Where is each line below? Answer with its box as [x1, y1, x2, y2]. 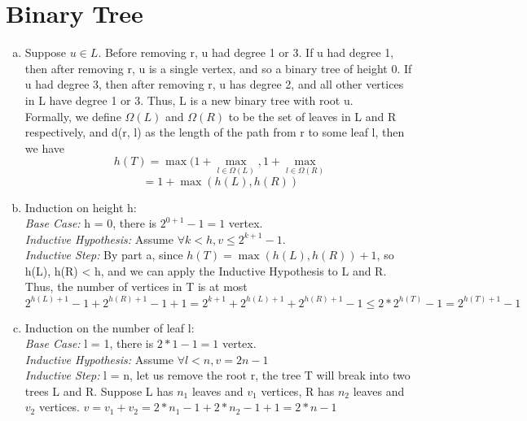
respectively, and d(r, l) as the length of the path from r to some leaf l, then [24, 124, 405, 141]
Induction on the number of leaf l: [24, 319, 195, 336]
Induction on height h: [24, 198, 137, 215]
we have [24, 139, 64, 156]
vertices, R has [261, 382, 335, 399]
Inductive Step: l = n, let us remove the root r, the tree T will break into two [24, 367, 411, 384]
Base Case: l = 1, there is [24, 335, 154, 352]
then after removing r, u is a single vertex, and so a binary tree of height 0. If [24, 59, 412, 76]
